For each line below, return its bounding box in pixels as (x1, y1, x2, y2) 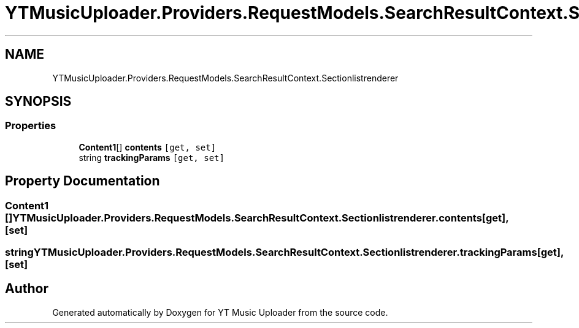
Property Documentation (5, 173, 160, 189)
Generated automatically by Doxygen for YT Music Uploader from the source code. (52, 307, 388, 318)
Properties (5, 119, 56, 132)
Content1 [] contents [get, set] (79, 141, 217, 152)
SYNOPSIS (5, 94, 72, 110)
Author (5, 281, 48, 297)
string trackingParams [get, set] (79, 152, 224, 163)
